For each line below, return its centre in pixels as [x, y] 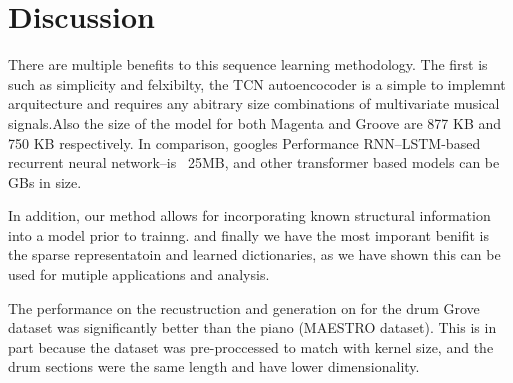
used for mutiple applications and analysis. [139, 274]
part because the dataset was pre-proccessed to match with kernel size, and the [251, 346]
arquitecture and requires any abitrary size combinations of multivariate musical [254, 103]
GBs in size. [45, 181]
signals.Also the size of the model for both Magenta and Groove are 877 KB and [255, 122]
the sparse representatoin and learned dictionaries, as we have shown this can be [254, 254]
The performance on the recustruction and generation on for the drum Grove [244, 307]
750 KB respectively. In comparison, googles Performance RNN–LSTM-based [244, 142]
